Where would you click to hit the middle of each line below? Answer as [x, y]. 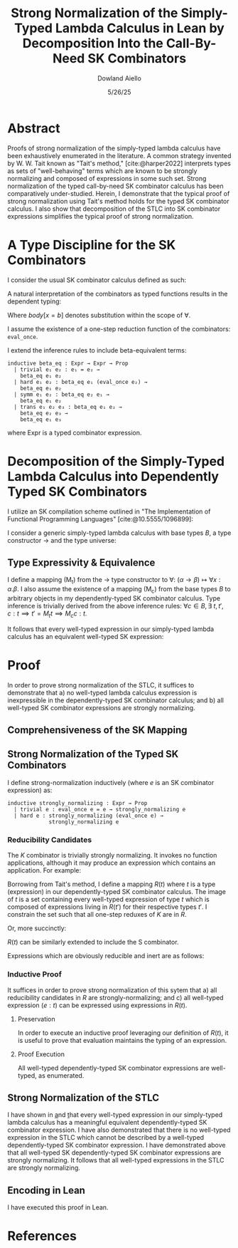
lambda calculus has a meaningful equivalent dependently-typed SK [107, 1123]
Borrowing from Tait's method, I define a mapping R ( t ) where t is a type [112, 884]
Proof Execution [41, 1054]
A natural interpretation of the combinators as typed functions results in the [118, 293]
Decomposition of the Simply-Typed [116, 461]
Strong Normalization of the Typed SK [93, 754]
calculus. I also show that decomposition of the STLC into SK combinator [114, 209]
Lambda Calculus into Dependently [113, 476]
